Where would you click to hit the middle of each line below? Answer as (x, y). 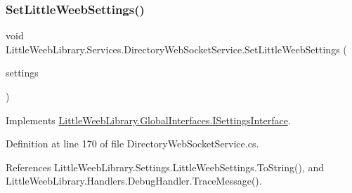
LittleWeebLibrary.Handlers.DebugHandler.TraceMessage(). (134, 181)
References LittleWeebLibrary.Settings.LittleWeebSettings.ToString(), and (165, 167)
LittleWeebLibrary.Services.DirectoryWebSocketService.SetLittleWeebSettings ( (176, 49)
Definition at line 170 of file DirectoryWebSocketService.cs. (132, 144)
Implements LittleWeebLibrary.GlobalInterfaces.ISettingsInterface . (148, 120)
